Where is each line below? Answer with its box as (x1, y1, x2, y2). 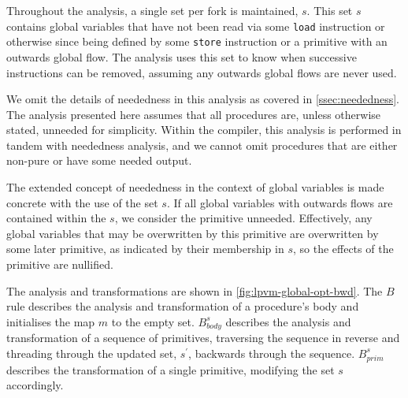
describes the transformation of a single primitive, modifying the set (6, 361, 335, 378)
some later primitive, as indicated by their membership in (6, 240, 284, 257)
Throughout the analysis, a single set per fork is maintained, (6, 2, 299, 18)
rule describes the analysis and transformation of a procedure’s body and (6, 298, 359, 314)
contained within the (6, 210, 106, 226)
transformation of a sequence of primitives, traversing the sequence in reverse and (6, 329, 400, 346)
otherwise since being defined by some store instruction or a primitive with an (6, 33, 388, 50)
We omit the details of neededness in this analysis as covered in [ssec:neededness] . (6, 91, 400, 107)
